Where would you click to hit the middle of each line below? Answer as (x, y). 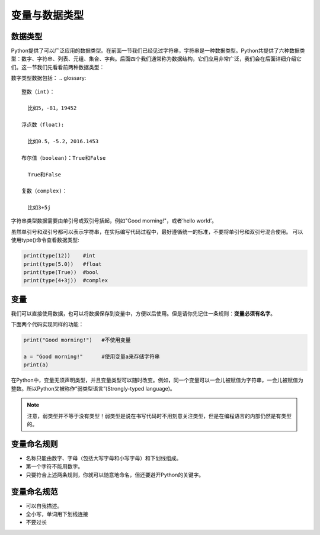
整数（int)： (38, 91)
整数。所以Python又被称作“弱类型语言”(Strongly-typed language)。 (93, 388)
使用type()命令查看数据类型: (45, 240)
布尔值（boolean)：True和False (64, 158)
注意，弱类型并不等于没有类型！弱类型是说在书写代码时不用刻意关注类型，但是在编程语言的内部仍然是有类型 (159, 416)
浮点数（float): (43, 125)
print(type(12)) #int (60, 256)
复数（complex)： (44, 191)
